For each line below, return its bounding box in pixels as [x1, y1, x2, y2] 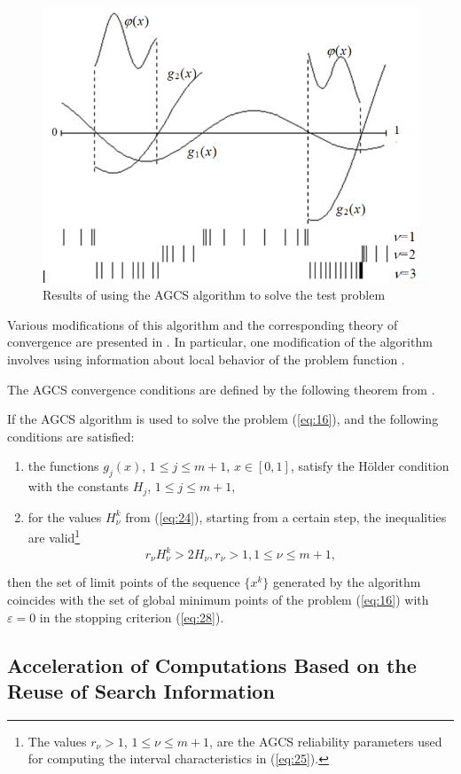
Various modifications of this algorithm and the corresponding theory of [7, 315, 398, 333]
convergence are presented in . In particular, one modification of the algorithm [7, 332, 433, 351]
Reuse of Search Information [7, 677, 275, 705]
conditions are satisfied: [7, 426, 135, 445]
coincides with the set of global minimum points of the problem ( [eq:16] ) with [7, 590, 429, 609]
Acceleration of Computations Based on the [7, 651, 417, 678]
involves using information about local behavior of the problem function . [7, 350, 405, 369]
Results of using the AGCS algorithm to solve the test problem [43, 285, 386, 304]
